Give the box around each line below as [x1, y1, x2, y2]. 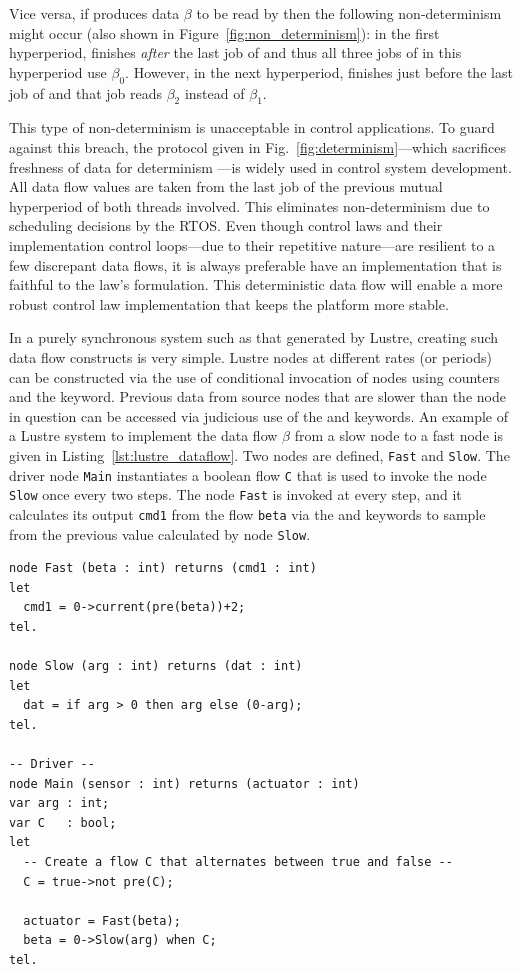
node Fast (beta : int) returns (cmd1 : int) [9, 561, 317, 576]
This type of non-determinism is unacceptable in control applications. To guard [9, 117, 495, 138]
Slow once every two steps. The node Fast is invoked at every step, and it [9, 484, 462, 505]
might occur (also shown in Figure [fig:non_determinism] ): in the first [9, 22, 440, 43]
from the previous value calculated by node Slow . [9, 523, 311, 544]
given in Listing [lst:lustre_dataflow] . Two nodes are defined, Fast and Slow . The [9, 444, 510, 465]
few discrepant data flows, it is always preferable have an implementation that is [9, 254, 502, 275]
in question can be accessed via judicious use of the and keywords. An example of [9, 405, 509, 426]
